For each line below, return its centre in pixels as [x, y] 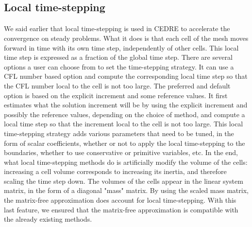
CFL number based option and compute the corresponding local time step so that [126, 76]
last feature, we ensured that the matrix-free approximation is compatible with [121, 209]
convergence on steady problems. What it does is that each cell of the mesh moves [126, 38]
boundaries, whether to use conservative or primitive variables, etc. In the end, [121, 152]
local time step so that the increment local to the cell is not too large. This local [124, 124]
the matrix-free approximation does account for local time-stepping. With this [120, 200]
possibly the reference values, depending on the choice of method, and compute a [125, 114]
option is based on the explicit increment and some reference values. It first [116, 95]
